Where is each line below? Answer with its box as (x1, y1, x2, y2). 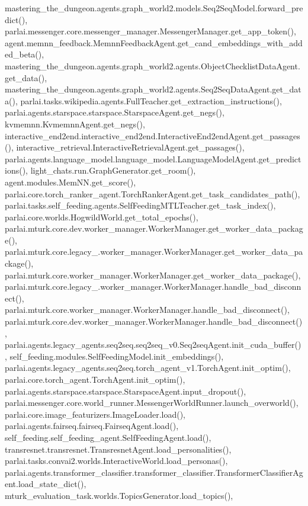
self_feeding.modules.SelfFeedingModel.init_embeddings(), (9, 350, 224, 362)
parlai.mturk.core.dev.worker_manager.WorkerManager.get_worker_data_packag (5, 222, 303, 235)
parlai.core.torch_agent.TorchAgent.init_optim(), (5, 373, 185, 385)
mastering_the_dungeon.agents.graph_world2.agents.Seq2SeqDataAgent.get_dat (5, 83, 301, 95)
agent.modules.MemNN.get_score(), (5, 175, 136, 188)
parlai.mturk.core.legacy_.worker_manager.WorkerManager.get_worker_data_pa (5, 245, 303, 258)
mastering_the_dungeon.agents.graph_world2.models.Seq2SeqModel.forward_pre (5, 2, 303, 14)
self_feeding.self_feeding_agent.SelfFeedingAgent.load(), (5, 431, 211, 443)
